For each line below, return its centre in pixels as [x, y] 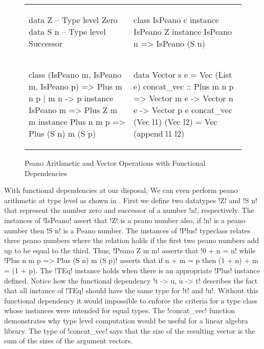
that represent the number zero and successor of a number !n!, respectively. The [129, 210]
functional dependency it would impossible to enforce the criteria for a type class [131, 300]
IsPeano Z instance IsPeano [183, 31]
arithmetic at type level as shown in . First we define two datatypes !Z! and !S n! [131, 200]
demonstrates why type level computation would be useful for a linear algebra [126, 320]
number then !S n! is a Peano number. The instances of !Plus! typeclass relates [127, 230]
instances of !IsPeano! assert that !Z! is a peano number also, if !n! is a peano [125, 220]
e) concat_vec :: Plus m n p [184, 86]
